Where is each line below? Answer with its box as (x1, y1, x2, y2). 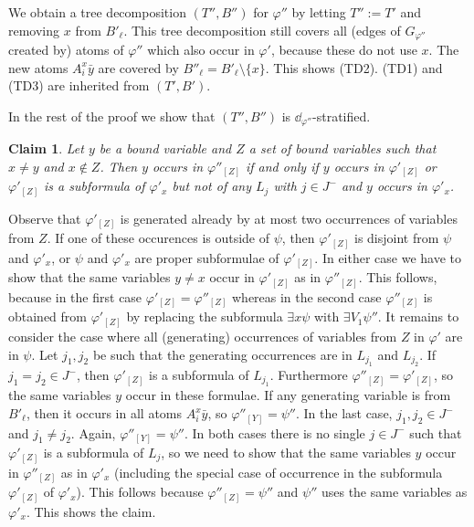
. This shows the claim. (26, 501, 156, 521)
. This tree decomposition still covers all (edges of (123, 20, 401, 39)
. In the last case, (295, 404, 393, 422)
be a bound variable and (99, 139, 232, 158)
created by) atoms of (8, 40, 124, 59)
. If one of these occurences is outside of (47, 228, 270, 248)
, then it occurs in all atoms (26, 404, 183, 422)
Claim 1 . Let (8, 139, 84, 158)
